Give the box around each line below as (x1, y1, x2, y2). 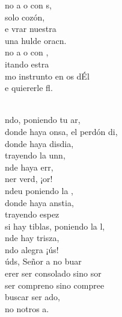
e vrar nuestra (5, 22, 56, 35)
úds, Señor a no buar (5, 255, 82, 268)
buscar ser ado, (5, 290, 61, 303)
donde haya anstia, (5, 196, 74, 209)
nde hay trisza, (5, 231, 59, 244)
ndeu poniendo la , (5, 184, 73, 196)
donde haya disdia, (5, 137, 74, 149)
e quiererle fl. (5, 81, 53, 94)
